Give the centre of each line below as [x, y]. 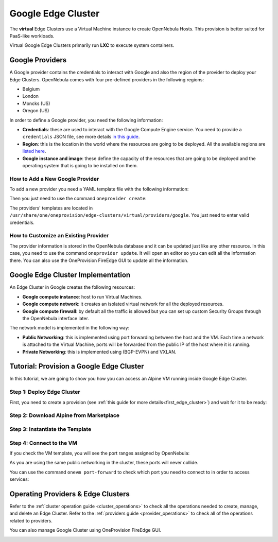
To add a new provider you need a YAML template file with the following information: [99, 189]
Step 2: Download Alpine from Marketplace [65, 415]
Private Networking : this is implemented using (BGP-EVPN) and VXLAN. [99, 352]
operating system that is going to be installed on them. [80, 165]
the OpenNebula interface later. [56, 319]
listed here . [34, 151]
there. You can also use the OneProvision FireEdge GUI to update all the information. [99, 260]
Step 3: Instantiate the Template [50, 429]
